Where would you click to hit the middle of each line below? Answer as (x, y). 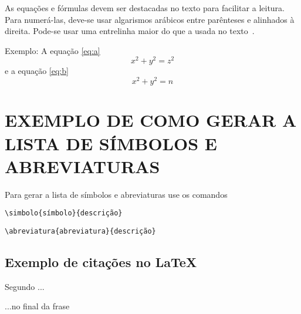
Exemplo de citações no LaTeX (101, 261)
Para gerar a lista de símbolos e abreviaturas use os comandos (116, 194)
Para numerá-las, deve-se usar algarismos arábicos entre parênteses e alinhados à (150, 19)
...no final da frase (37, 306)
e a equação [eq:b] (37, 71)
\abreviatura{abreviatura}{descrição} (80, 231)
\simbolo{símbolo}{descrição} (64, 213)
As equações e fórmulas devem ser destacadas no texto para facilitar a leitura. (145, 8)
